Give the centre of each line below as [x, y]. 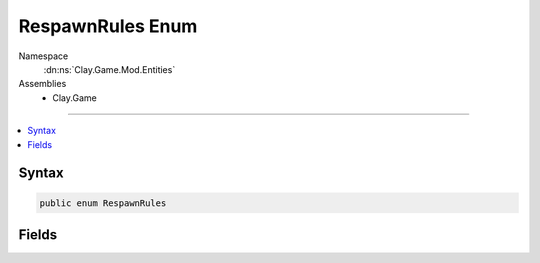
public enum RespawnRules [103, 203]
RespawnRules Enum [108, 26]
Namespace [43, 56]
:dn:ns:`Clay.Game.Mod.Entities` [109, 69]
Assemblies [42, 84]
